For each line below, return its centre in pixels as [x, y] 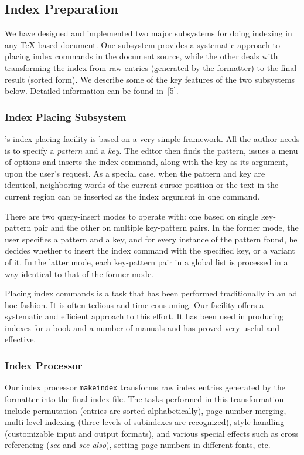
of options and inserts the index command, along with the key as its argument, [146, 162]
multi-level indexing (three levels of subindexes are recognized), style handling [145, 422]
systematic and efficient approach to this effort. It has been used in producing [144, 316]
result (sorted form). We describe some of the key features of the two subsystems [150, 79]
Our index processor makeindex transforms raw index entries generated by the [145, 387]
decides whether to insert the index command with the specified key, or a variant [150, 250]
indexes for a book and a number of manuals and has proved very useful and [142, 327]
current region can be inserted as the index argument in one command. [132, 196]
